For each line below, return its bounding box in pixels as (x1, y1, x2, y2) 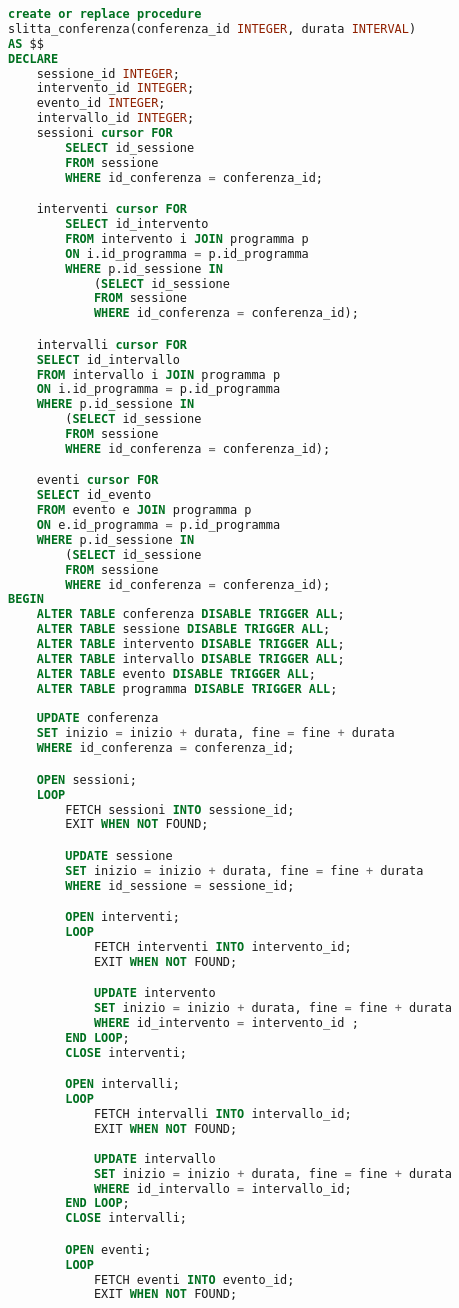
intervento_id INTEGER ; (36, 81, 195, 96)
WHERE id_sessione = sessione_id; (65, 878, 295, 893)
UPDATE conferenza (36, 711, 159, 726)
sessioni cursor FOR (36, 126, 173, 140)
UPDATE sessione (65, 848, 173, 863)
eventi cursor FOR (36, 473, 159, 488)
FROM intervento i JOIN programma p (65, 231, 309, 246)
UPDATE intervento (93, 986, 216, 1001)
